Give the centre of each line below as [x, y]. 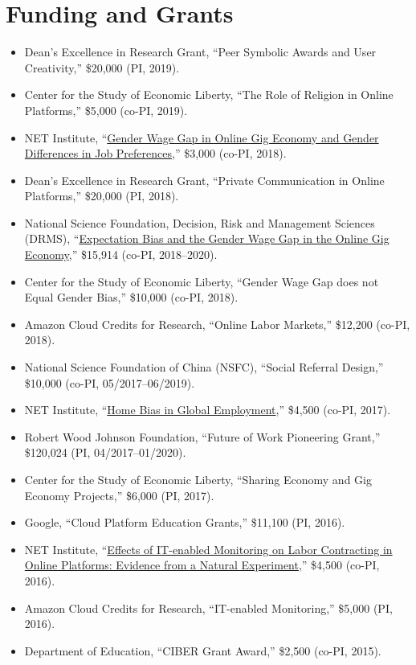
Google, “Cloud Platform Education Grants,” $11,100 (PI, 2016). [185, 522]
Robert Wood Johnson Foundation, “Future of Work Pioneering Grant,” [202, 436]
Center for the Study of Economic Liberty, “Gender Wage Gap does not [202, 281]
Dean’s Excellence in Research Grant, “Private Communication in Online [204, 180]
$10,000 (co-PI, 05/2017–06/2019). [110, 382]
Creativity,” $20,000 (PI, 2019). [102, 67]
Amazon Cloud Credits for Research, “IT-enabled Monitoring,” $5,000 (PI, [208, 608]
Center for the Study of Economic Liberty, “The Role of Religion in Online [209, 94]
